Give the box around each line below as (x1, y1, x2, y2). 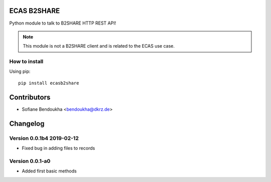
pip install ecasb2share (18, 80, 79, 86)
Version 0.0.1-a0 (9, 157, 51, 164)
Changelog (9, 119, 45, 128)
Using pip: (9, 68, 31, 75)
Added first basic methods (22, 168, 77, 174)
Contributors (9, 93, 51, 101)
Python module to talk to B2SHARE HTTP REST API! (9, 20, 116, 26)
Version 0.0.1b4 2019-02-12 (9, 134, 79, 141)
